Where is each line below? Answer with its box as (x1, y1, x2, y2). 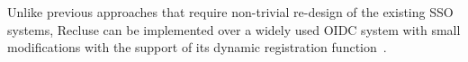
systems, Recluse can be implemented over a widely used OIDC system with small (7, 20, 461, 39)
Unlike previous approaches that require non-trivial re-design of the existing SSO (7, 3, 454, 21)
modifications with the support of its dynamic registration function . (7, 38, 387, 57)
